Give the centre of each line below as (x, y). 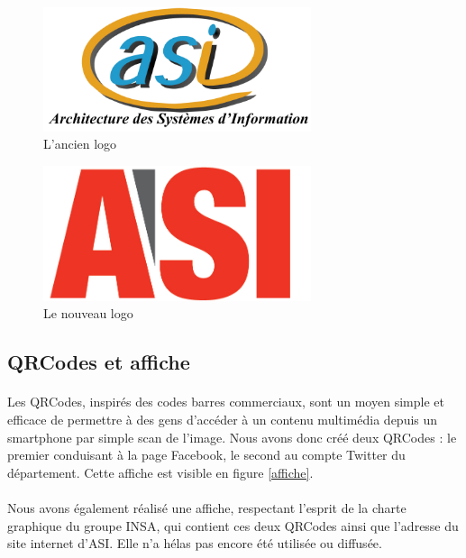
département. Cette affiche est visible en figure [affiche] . (160, 472)
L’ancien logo (80, 144)
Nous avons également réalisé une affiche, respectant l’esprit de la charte (207, 508)
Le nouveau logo (88, 313)
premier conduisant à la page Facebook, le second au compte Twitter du (206, 455)
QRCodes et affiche (99, 362)
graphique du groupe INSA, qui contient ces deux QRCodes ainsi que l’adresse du (233, 525)
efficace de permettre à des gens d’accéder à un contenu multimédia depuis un (223, 420)
